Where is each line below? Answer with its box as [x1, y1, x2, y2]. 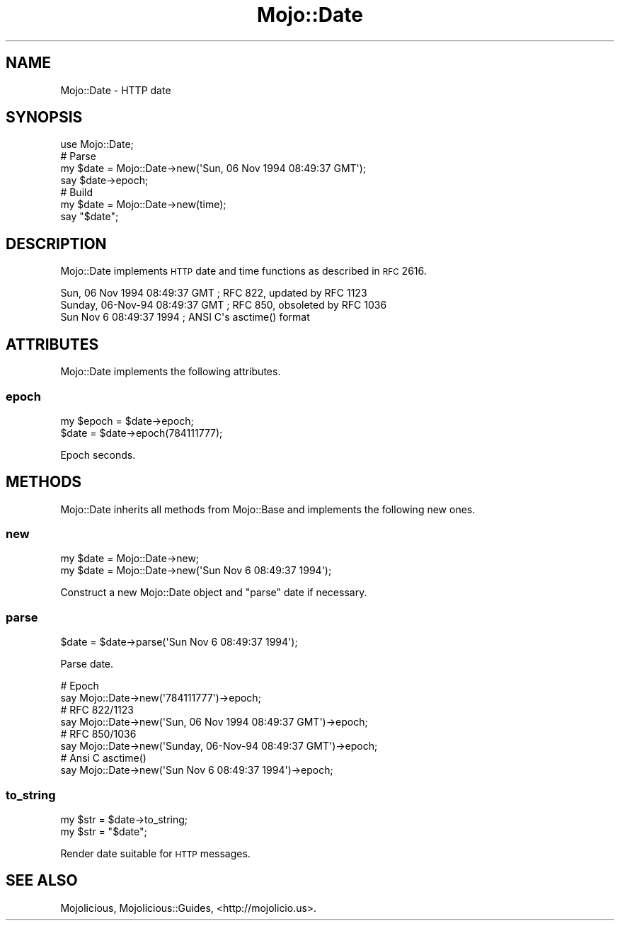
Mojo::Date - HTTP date [60, 84, 171, 96]
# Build [60, 186, 93, 199]
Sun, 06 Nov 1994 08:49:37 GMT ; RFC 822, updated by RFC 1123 [60, 287, 367, 299]
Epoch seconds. [60, 448, 136, 461]
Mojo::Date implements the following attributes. [60, 365, 281, 378]
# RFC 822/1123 [60, 704, 134, 716]
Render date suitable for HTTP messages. [60, 847, 251, 859]
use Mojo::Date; [60, 138, 134, 151]
